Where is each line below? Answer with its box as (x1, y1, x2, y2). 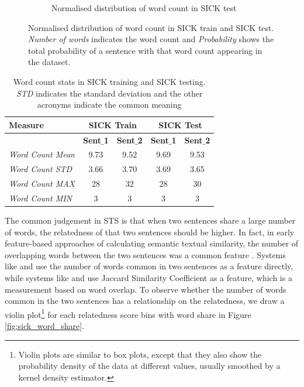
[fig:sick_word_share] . (5, 320, 84, 332)
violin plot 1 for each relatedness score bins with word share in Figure (5, 306, 251, 320)
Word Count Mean (9, 148, 75, 160)
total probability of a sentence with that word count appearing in (28, 44, 262, 56)
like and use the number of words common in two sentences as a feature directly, (5, 260, 293, 272)
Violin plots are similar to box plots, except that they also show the (18, 348, 262, 360)
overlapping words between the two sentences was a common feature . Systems (5, 248, 286, 261)
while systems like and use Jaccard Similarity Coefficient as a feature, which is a (5, 272, 292, 284)
